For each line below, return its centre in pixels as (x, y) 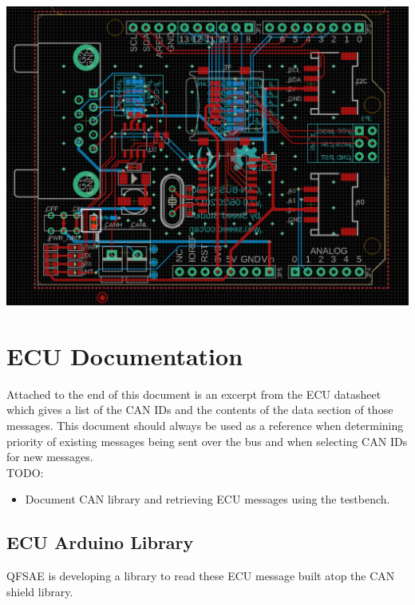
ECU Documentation (125, 355)
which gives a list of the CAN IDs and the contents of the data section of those (200, 410)
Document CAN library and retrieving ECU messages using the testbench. (207, 499)
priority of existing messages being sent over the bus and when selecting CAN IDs (207, 441)
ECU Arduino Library (100, 542)
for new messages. (50, 457)
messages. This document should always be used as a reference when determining (205, 425)
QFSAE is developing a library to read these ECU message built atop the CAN (201, 576)
